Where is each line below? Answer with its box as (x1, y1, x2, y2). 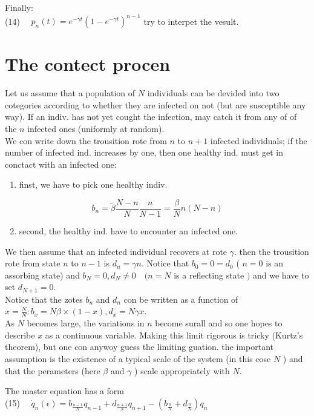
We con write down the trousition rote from (5, 134, 167, 147)
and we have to (253, 268, 309, 281)
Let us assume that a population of (5, 87, 136, 99)
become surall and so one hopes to (155, 317, 283, 329)
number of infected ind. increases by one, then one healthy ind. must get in (5, 146, 283, 159)
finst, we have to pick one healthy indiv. (19, 178, 168, 191)
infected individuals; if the (210, 134, 307, 147)
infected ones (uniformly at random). (27, 122, 165, 134)
